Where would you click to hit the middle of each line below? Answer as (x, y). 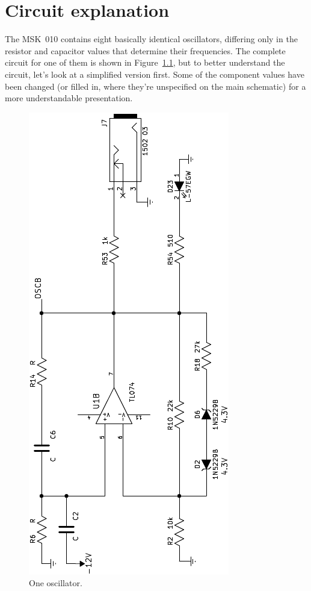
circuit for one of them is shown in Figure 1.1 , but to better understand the (145, 62)
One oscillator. (56, 583)
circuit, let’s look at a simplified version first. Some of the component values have (155, 74)
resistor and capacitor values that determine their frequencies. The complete (145, 50)
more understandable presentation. (69, 98)
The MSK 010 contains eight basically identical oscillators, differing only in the (151, 39)
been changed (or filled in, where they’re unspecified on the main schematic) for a (155, 86)
